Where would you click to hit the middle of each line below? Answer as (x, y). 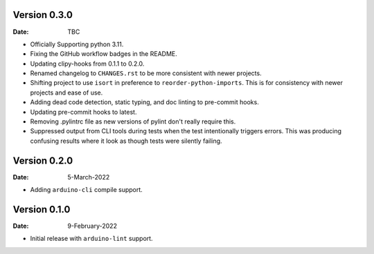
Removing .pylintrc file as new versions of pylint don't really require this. (133, 121)
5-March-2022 (89, 177)
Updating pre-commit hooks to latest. (83, 112)
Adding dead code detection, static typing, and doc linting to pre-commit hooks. (144, 102)
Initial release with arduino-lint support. (91, 239)
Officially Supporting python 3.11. (77, 44)
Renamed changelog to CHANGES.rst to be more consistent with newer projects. (146, 73)
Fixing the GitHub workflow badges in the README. (104, 54)
